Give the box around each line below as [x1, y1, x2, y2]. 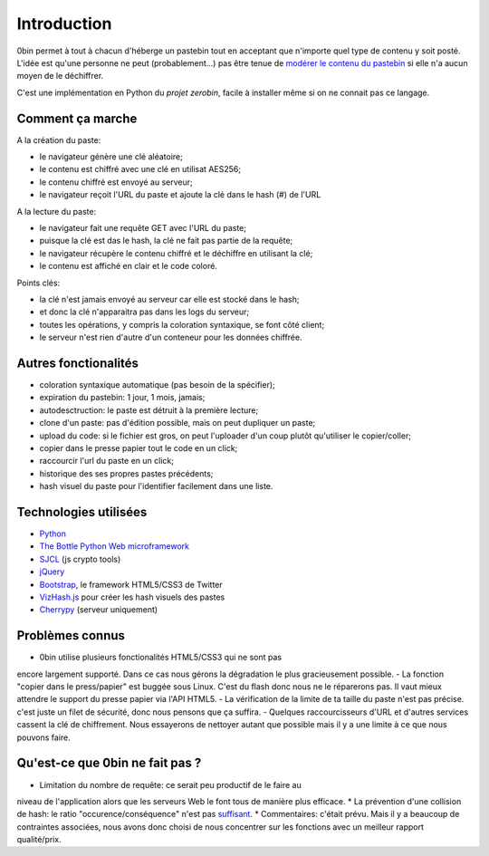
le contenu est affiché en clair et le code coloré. [39, 261, 217, 272]
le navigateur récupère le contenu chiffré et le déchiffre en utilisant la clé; [39, 247, 313, 258]
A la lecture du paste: [16, 206, 97, 216]
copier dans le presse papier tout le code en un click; [39, 442, 238, 453]
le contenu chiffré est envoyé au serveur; [39, 177, 194, 188]
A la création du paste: [16, 134, 101, 145]
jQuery [39, 566, 65, 577]
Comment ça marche [16, 111, 138, 126]
